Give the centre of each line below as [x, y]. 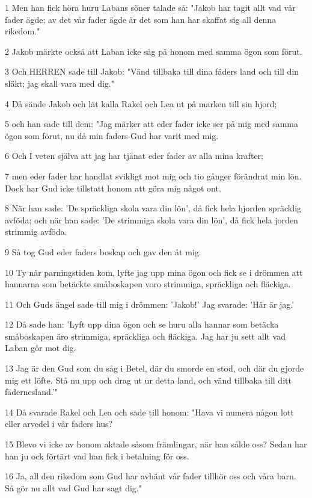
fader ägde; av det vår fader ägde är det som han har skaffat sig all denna [141, 19]
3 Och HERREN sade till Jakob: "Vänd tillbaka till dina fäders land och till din [152, 71]
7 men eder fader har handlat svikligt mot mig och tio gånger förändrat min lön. [153, 176]
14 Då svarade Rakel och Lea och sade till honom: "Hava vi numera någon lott [149, 412]
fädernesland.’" [31, 392]
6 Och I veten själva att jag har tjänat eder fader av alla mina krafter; [134, 156]
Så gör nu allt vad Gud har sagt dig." [73, 487]
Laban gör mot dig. [41, 348]
